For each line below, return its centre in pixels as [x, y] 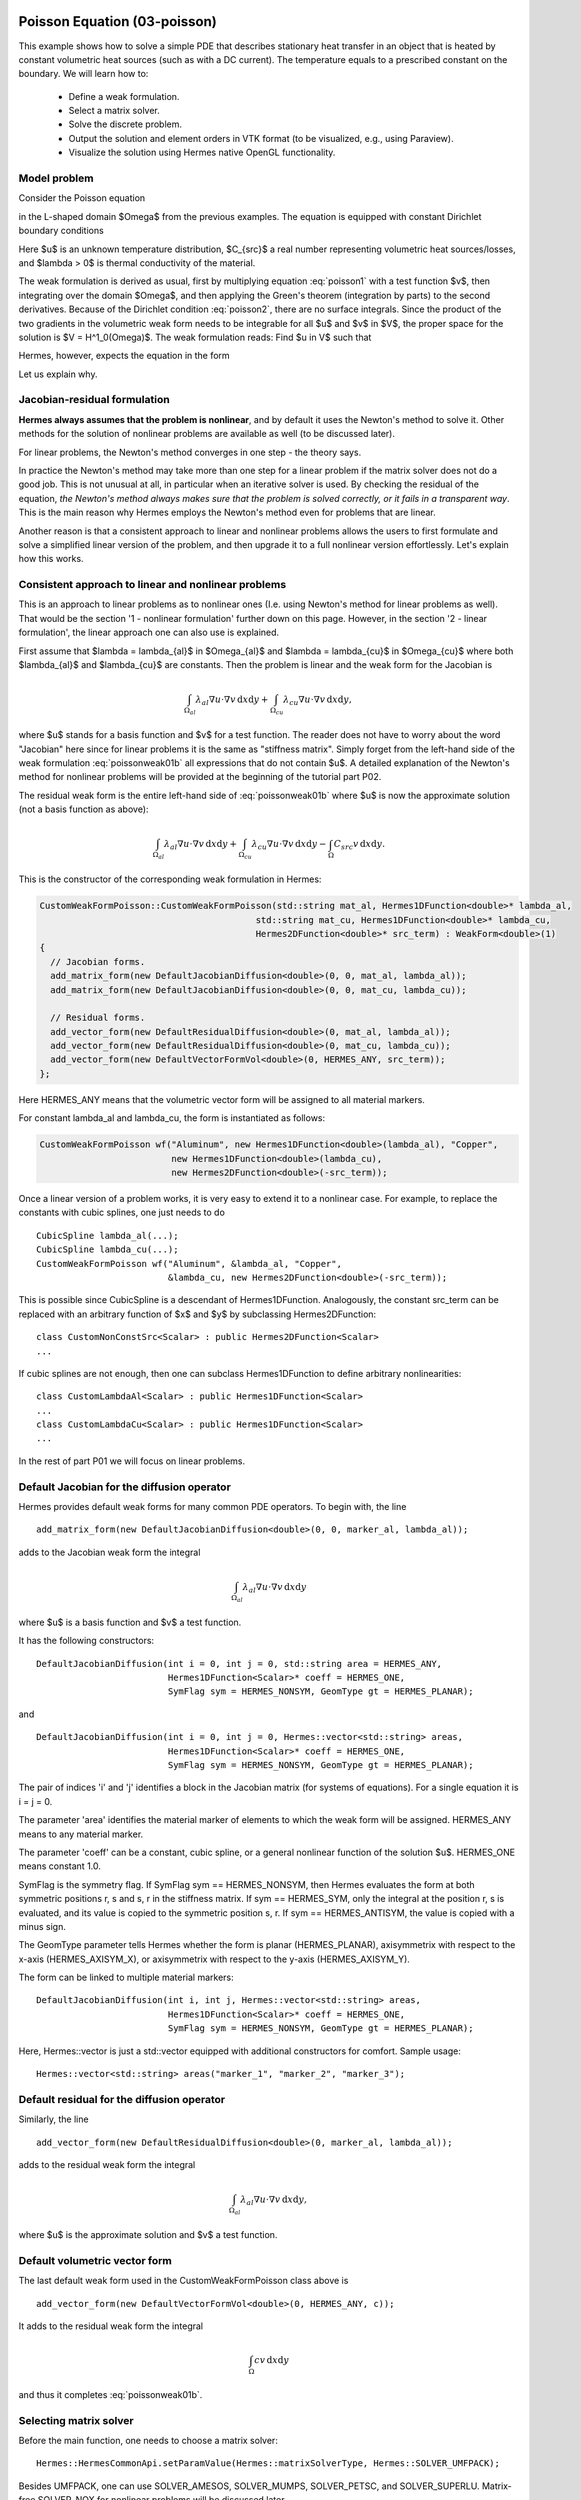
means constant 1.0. [60, 1866]
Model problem [56, 178]
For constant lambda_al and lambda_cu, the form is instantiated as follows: [172, 1118]
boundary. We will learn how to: [83, 74]
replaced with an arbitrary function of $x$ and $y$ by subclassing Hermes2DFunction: [197, 1314]
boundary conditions [61, 231]
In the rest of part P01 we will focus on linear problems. [132, 1461]
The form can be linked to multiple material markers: [126, 1977]
